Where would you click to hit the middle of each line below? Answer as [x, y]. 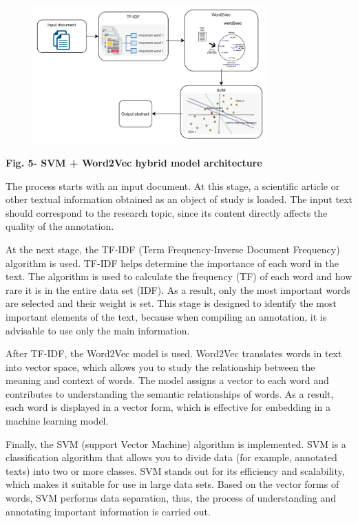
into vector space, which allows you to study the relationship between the [160, 366]
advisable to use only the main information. [98, 330]
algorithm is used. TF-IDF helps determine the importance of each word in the [172, 263]
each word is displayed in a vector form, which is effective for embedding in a [168, 407]
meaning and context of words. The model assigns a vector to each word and [167, 380]
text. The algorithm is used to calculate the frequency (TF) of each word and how [179, 276]
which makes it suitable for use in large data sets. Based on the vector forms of [172, 484]
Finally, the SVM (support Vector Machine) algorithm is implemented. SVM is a [176, 444]
